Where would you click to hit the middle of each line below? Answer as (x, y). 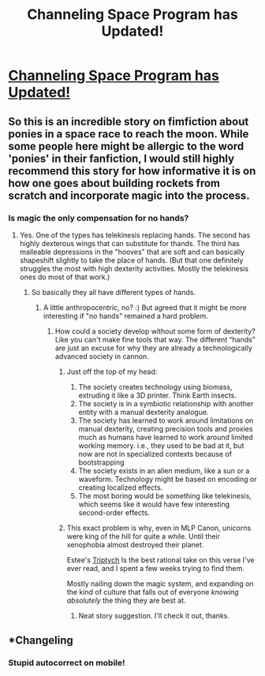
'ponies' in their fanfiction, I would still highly (121, 158)
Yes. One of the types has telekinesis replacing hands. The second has (135, 235)
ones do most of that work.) (65, 277)
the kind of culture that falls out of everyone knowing (153, 592)
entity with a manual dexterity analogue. (144, 412)
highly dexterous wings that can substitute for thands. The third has (130, 243)
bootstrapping (101, 462)
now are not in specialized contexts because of (155, 454)
